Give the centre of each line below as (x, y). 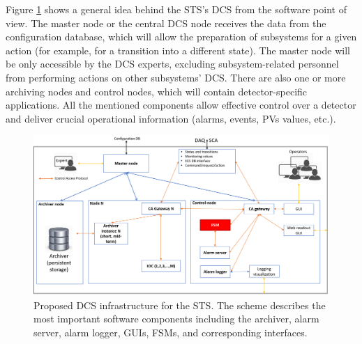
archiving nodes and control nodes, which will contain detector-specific (157, 91)
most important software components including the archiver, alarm (176, 319)
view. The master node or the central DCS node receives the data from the (166, 23)
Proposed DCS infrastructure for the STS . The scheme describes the (180, 305)
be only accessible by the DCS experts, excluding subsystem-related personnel (172, 64)
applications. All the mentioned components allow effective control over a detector (181, 105)
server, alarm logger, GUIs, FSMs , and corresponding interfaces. (171, 332)
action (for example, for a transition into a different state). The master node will (178, 50)
